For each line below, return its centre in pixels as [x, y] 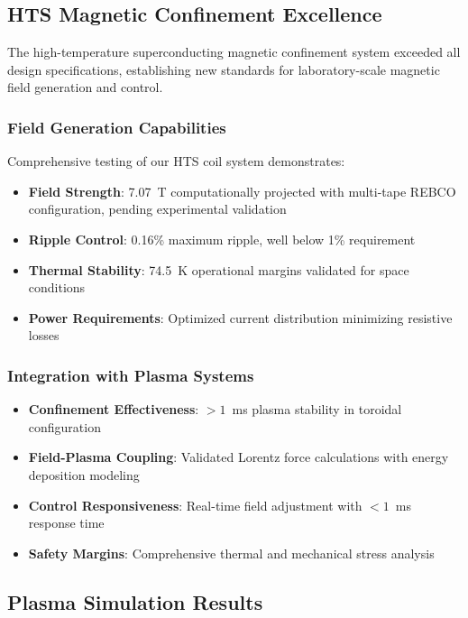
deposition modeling [84, 474]
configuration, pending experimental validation [157, 209]
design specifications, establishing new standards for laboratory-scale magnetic [224, 69]
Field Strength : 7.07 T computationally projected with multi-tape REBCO [242, 191]
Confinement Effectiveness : [114, 409]
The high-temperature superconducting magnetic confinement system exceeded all [234, 52]
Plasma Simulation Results [135, 601]
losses [44, 335]
